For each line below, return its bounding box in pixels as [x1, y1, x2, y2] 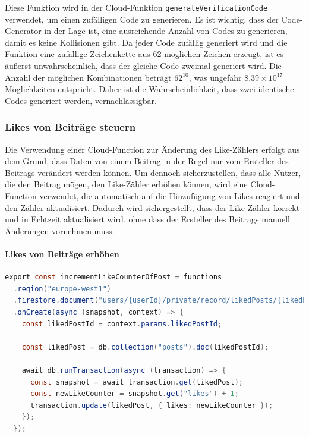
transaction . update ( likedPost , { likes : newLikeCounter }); [30, 401, 273, 410]
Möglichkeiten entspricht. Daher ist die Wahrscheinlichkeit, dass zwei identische [5, 83, 294, 95]
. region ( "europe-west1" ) [13, 284, 112, 293]
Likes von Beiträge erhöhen [5, 247, 119, 260]
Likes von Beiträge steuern [5, 120, 136, 134]
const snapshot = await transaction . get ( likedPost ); [30, 378, 243, 386]
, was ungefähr [188, 71, 242, 83]
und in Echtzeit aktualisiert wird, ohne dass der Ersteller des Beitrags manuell [5, 213, 291, 225]
